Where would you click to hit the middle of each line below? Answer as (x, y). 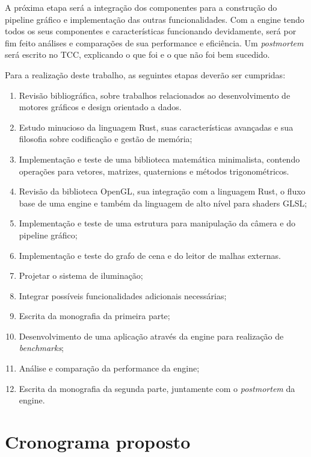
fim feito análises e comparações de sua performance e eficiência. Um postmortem (154, 42)
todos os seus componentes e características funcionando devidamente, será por (151, 31)
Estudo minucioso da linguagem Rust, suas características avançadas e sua (156, 127)
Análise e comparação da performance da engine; (109, 368)
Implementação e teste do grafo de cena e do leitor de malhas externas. (150, 255)
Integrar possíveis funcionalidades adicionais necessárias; (123, 295)
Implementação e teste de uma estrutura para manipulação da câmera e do (157, 223)
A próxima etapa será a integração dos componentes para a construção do (141, 7)
